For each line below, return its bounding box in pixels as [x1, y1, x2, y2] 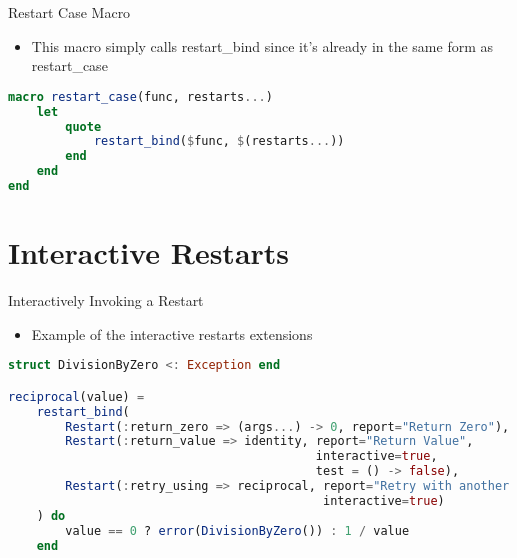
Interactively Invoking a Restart [8, 290, 204, 311]
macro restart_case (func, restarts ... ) [8, 89, 273, 104]
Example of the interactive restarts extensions [31, 323, 313, 344]
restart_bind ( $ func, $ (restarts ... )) [93, 134, 345, 149]
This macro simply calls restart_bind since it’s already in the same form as [31, 35, 494, 56]
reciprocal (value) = [8, 389, 145, 404]
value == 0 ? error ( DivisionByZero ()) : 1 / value [65, 523, 410, 538]
